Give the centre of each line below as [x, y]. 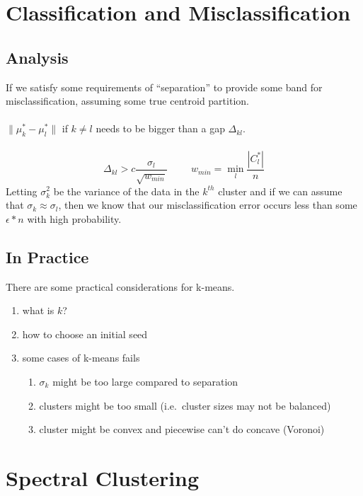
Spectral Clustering [103, 477]
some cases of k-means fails [81, 358]
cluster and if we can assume [280, 191]
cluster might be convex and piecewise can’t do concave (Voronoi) [182, 429]
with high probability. [74, 218]
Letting [22, 191]
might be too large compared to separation [145, 381]
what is [38, 310]
